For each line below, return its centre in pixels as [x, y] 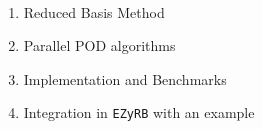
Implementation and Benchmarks [125, 78]
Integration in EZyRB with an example [139, 112]
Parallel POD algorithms [99, 45]
